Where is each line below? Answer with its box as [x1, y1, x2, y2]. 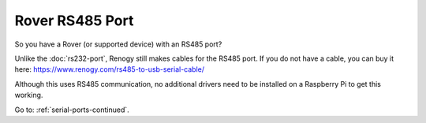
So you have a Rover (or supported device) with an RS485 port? [14, 39, 222, 49]
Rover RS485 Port [14, 12, 134, 29]
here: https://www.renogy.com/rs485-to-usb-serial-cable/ [14, 65, 205, 74]
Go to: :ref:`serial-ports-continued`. [14, 105, 129, 114]
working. [14, 91, 43, 100]
